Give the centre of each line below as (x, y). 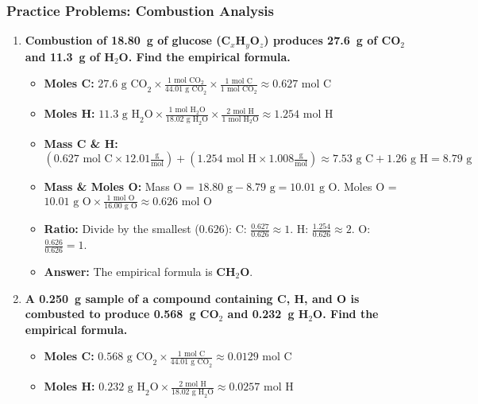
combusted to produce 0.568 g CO (122, 314)
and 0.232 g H (268, 314)
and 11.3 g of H (69, 56)
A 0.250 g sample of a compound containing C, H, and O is (192, 298)
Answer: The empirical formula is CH (140, 272)
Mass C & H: (81, 143)
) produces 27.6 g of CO (332, 40)
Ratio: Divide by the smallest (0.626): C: (145, 229)
